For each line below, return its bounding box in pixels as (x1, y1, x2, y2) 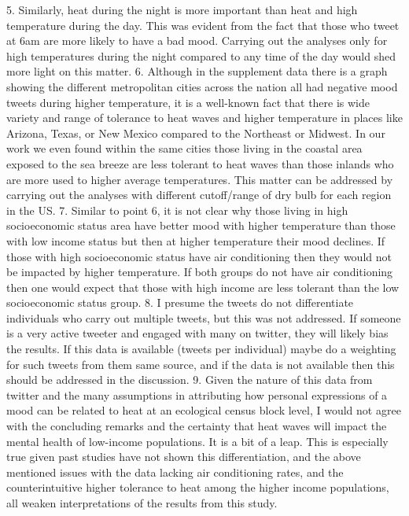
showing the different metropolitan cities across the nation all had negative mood (6, 78, 398, 94)
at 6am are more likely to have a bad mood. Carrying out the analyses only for (6, 32, 388, 49)
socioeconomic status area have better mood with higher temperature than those (6, 217, 396, 234)
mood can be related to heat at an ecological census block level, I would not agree (6, 402, 401, 418)
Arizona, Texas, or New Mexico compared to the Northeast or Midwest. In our (6, 124, 385, 141)
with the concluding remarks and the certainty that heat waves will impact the (6, 418, 387, 434)
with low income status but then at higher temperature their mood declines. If (6, 232, 385, 249)
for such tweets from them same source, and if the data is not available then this (6, 356, 395, 372)
